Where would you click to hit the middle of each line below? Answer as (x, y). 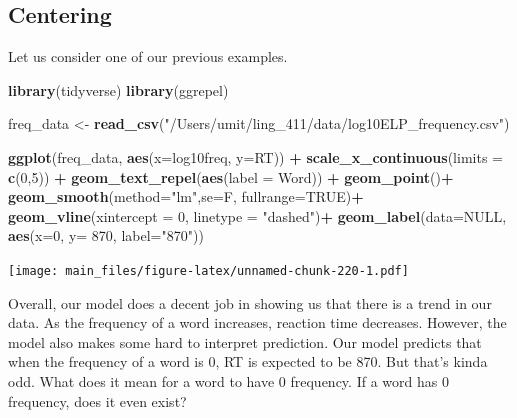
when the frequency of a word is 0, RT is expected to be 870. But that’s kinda (248, 361)
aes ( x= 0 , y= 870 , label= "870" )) (106, 235)
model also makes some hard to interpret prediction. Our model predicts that (245, 341)
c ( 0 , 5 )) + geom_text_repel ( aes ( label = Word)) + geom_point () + (231, 176)
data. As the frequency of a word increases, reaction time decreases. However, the (257, 322)
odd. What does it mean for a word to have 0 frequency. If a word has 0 (228, 380)
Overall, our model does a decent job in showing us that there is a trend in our (250, 302)
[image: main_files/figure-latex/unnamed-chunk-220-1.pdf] (208, 270)
